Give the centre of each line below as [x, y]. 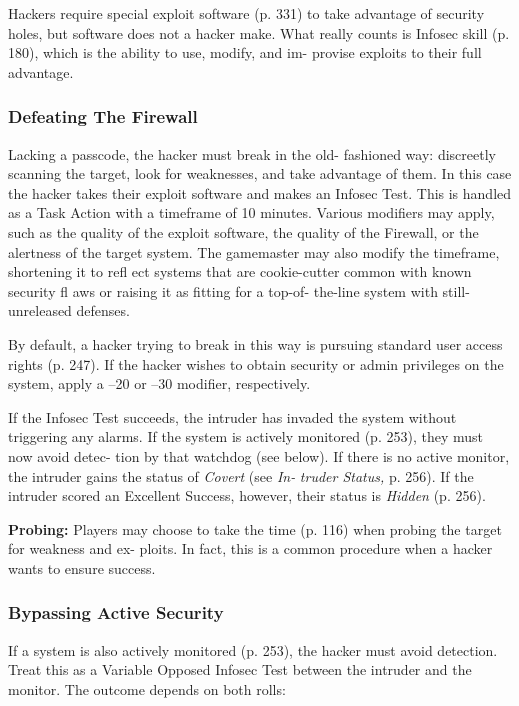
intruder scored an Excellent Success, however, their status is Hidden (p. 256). [247, 495]
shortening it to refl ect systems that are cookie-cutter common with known [240, 271]
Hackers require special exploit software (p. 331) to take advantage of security [246, 13]
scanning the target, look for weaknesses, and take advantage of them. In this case [260, 173]
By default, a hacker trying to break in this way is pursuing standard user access [255, 343]
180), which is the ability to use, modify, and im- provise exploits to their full [245, 52]
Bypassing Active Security [116, 612]
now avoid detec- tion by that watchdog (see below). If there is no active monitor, [259, 455]
